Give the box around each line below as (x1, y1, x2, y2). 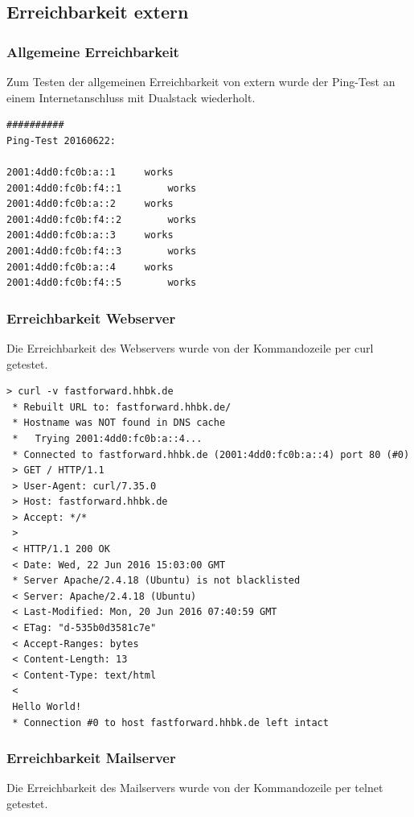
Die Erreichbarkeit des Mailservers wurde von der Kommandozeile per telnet (6, 779, 383, 796)
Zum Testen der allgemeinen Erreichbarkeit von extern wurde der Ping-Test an (6, 73, 396, 89)
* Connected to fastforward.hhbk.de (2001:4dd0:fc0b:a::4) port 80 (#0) (12, 448, 410, 460)
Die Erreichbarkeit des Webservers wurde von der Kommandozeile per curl (6, 339, 374, 356)
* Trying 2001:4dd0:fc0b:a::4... (12, 432, 203, 444)
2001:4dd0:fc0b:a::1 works (6, 166, 174, 178)
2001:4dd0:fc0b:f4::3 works (6, 245, 197, 257)
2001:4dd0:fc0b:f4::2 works (6, 213, 197, 225)
